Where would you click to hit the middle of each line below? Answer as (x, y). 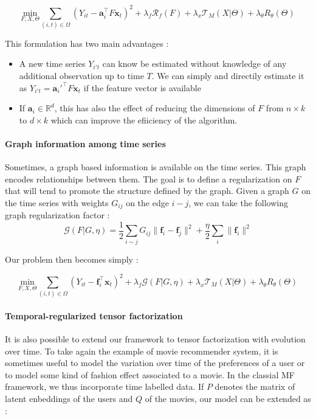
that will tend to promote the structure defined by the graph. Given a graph (147, 191)
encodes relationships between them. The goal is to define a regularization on (149, 178)
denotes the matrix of (255, 386)
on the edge (147, 202)
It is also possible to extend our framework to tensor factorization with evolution (155, 339)
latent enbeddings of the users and (69, 398)
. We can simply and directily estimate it (228, 76)
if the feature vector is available (142, 87)
